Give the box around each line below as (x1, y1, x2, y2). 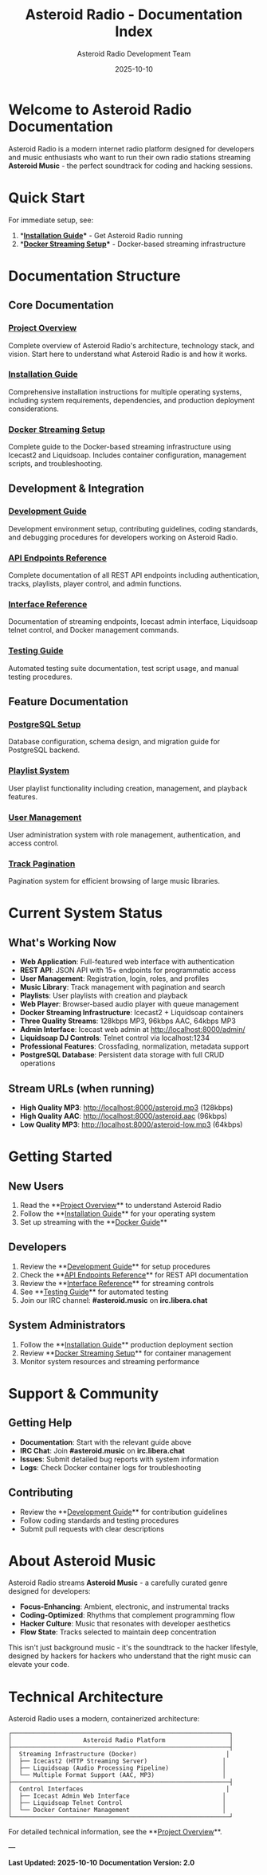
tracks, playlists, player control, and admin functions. (8, 579, 182, 589)
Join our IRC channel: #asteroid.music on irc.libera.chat (19, 1295, 208, 1304)
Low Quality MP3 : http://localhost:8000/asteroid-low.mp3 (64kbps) (19, 1120, 243, 1129)
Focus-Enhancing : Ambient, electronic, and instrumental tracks (19, 1602, 230, 1611)
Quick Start (8, 189, 85, 206)
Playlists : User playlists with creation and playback (19, 990, 188, 1001)
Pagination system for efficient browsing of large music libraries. (8, 877, 221, 886)
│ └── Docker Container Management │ (8, 1806, 226, 1814)
